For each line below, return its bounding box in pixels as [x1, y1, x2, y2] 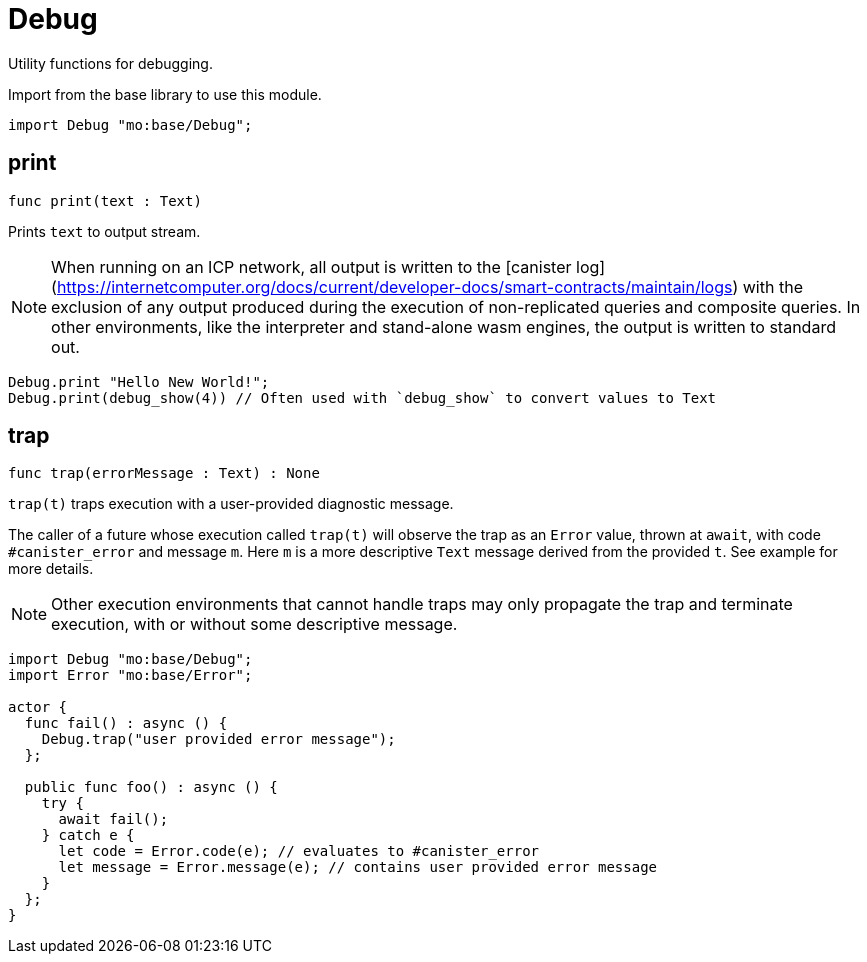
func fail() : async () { [24, 715, 228, 732]
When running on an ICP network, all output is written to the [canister [51, 256, 572, 277]
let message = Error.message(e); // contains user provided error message [58, 859, 658, 876]
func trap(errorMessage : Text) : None [8, 465, 320, 482]
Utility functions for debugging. [8, 54, 213, 72]
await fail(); [58, 811, 169, 828]
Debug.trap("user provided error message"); [41, 731, 396, 748]
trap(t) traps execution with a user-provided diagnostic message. [8, 495, 454, 513]
